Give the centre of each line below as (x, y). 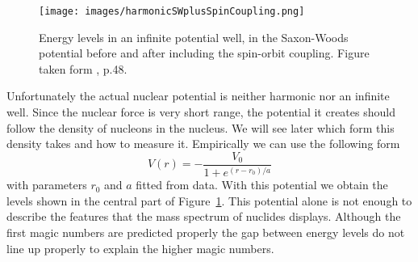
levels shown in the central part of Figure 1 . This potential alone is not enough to (209, 200)
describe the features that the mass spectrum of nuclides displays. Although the (204, 216)
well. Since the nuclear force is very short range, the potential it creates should (201, 112)
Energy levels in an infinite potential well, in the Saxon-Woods (194, 37)
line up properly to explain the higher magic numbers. (140, 248)
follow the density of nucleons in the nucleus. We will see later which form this (201, 127)
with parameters (47, 185)
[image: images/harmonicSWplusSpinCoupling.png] (172, 11)
